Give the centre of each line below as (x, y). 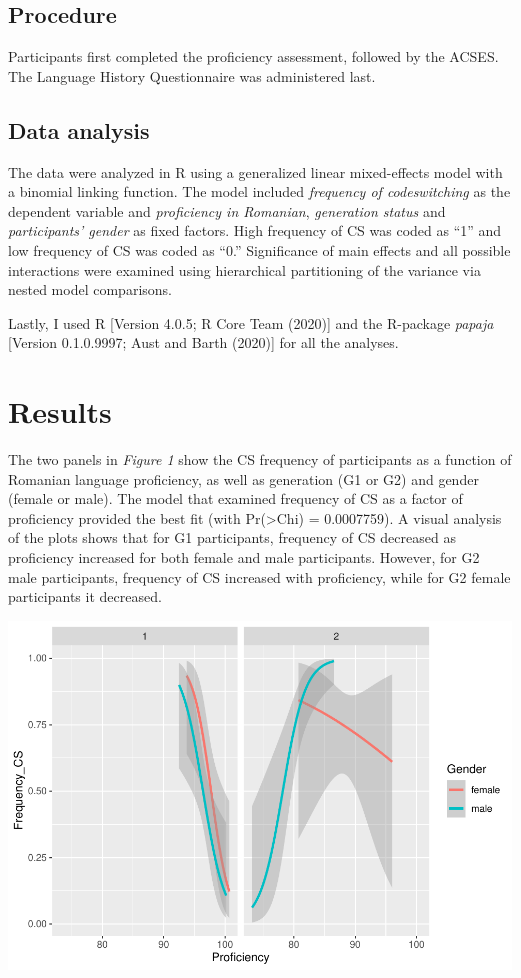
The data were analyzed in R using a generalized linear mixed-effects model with (255, 171)
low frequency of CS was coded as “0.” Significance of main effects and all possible (259, 249)
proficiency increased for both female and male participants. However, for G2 (244, 557)
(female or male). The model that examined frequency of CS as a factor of (235, 498)
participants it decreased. (85, 596)
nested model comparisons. (90, 289)
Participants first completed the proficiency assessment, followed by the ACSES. (253, 56)
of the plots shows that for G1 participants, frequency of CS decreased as (232, 537)
